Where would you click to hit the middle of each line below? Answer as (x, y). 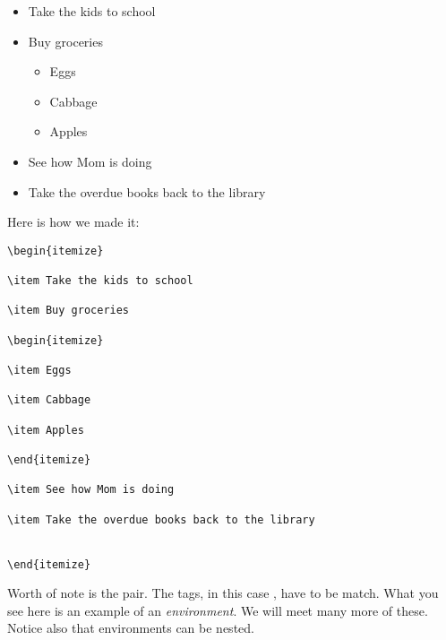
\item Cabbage (49, 400)
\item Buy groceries (69, 311)
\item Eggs (39, 370)
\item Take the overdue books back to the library (161, 519)
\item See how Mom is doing (91, 490)
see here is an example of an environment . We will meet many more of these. (218, 610)
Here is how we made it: (73, 222)
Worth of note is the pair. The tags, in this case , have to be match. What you (223, 593)
